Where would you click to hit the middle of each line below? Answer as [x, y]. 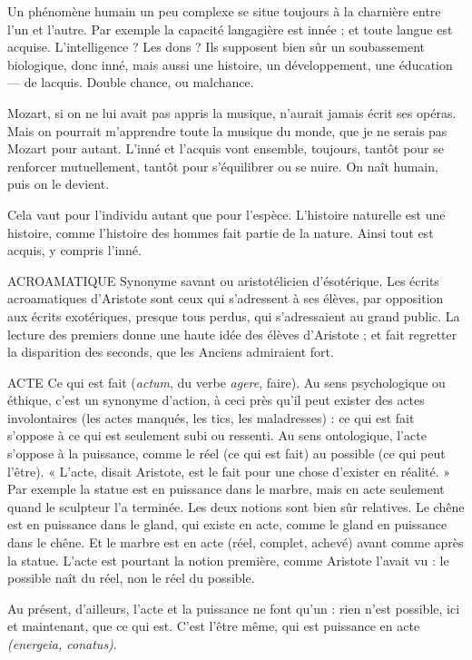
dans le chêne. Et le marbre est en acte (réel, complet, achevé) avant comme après [236, 542]
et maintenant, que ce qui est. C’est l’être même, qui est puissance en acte [214, 626]
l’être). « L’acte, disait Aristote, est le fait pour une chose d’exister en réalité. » [229, 471]
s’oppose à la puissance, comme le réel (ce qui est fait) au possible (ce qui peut [226, 453]
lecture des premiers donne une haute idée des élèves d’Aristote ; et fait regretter [232, 334]
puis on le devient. [59, 184]
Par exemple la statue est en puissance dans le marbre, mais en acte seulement [226, 489]
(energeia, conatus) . [62, 644]
